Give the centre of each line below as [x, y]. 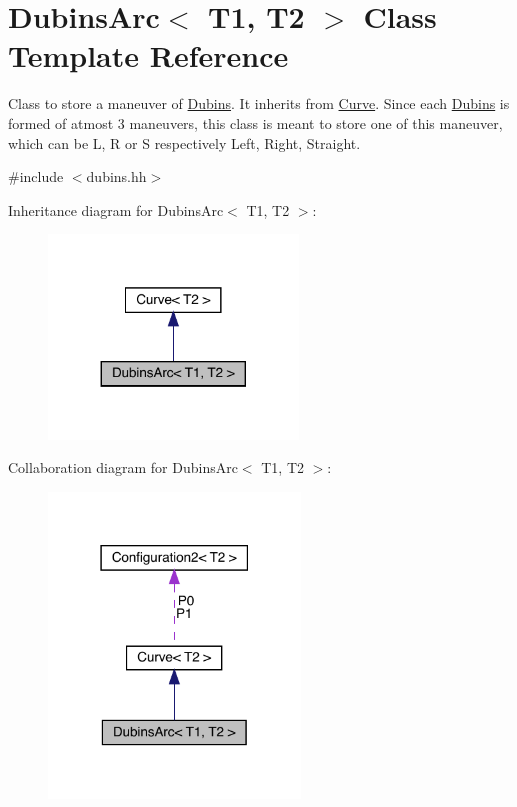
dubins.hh [116, 176]
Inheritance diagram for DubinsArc [116, 209]
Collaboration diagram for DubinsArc [123, 467]
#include [36, 176]
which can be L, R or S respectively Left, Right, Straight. [184, 142]
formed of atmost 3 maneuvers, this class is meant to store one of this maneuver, [255, 122]
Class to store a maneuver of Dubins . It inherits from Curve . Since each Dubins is [259, 103]
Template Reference [148, 55]
